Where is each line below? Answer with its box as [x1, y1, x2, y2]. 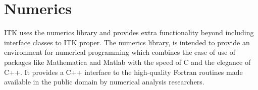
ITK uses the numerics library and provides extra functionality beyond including [4, 27, 254, 38]
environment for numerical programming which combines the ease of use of [4, 47, 236, 57]
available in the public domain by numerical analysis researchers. [4, 76, 204, 87]
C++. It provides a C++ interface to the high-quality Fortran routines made [4, 66, 243, 77]
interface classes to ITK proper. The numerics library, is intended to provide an [4, 37, 250, 47]
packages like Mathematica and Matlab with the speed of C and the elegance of [4, 56, 251, 67]
